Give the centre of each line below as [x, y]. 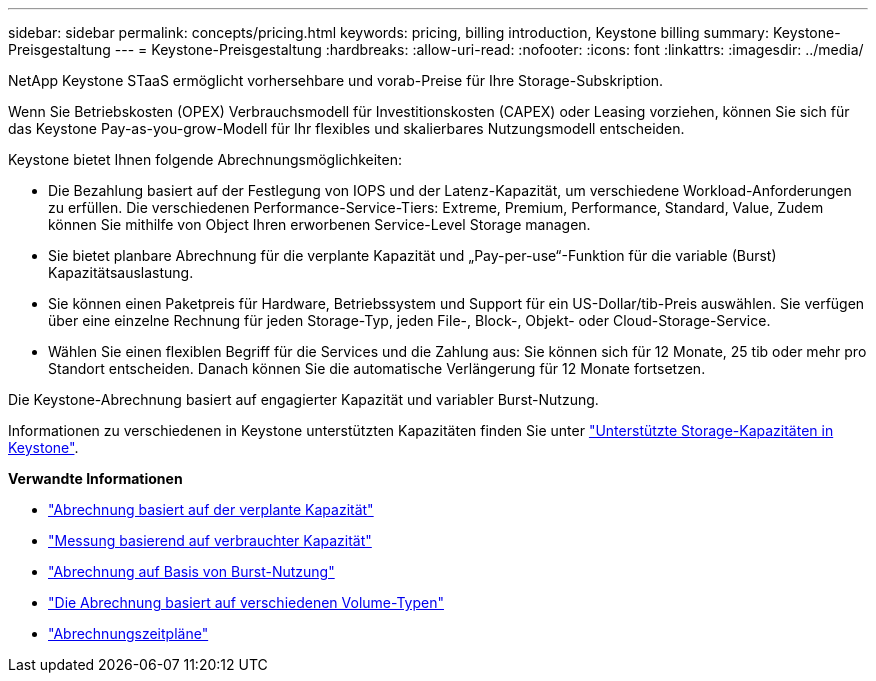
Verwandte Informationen [95, 478]
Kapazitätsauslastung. [121, 272]
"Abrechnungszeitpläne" [128, 633]
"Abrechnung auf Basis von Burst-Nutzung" [191, 571]
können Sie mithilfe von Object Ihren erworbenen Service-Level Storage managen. [319, 224]
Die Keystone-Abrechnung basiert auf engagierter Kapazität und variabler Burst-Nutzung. [303, 399]
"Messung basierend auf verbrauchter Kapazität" [210, 540]
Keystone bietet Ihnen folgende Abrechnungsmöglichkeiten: [205, 159]
